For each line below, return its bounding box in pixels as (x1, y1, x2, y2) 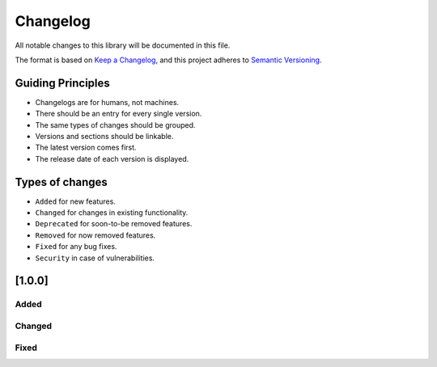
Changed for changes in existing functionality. (35, 208, 189, 217)
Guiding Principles (15, 76, 111, 90)
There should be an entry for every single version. (35, 109, 202, 119)
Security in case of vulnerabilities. (35, 253, 155, 263)
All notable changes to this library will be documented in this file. (15, 40, 231, 50)
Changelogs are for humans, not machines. (35, 97, 180, 107)
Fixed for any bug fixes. (35, 242, 117, 251)
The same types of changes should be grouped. (35, 120, 196, 129)
